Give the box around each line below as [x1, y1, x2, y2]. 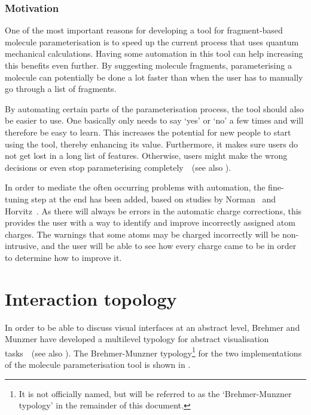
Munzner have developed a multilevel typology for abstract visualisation [5, 333, 269, 345]
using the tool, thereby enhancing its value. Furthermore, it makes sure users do [5, 137, 298, 150]
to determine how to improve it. [5, 251, 122, 263]
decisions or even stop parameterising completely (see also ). [5, 161, 231, 173]
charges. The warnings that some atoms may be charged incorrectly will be [5, 228, 280, 240]
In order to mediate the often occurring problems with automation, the [5, 181, 266, 193]
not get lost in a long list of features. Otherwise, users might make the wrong [5, 149, 288, 162]
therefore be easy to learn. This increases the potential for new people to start [5, 125, 291, 138]
